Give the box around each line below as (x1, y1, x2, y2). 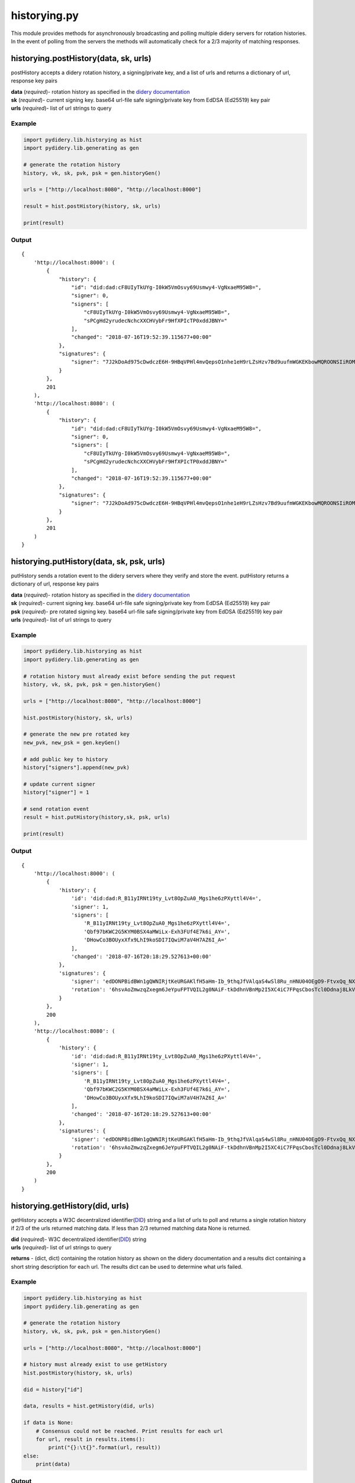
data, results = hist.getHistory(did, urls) (23, 1403, 155, 1409)
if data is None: (23, 1420, 74, 1426)
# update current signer (23, 781, 96, 787)
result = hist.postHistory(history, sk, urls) (23, 203, 161, 210)
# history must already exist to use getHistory (23, 1361, 167, 1368)
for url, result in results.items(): (35, 1436, 146, 1443)
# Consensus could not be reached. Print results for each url (35, 1427, 224, 1434)
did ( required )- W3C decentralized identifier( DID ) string (11, 1236, 147, 1243)
